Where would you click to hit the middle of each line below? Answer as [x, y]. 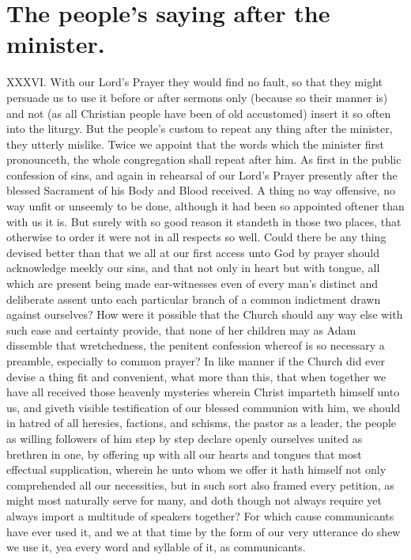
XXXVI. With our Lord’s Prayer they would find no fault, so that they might [194, 82]
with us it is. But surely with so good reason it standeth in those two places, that [204, 221]
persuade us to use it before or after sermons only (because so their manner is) [197, 97]
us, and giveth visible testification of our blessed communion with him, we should [204, 407]
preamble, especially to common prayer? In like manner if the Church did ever [196, 361]
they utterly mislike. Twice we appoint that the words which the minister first [196, 144]
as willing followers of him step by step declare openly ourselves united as [185, 438]
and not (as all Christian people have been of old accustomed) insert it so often [199, 113]
